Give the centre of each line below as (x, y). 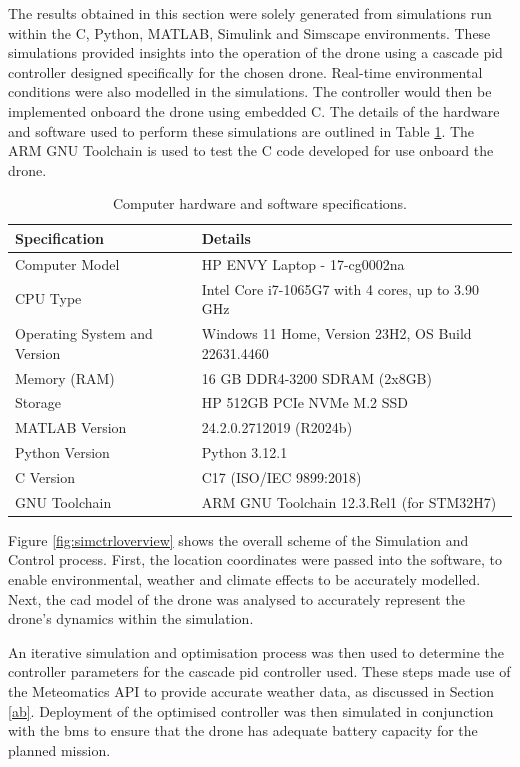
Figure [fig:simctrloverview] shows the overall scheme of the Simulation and (238, 539)
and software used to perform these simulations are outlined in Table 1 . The (241, 130)
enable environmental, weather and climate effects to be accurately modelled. (244, 579)
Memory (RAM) (65, 377)
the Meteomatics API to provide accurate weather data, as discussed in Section (251, 690)
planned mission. (59, 749)
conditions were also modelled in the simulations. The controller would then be (250, 91)
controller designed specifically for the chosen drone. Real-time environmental (245, 71)
